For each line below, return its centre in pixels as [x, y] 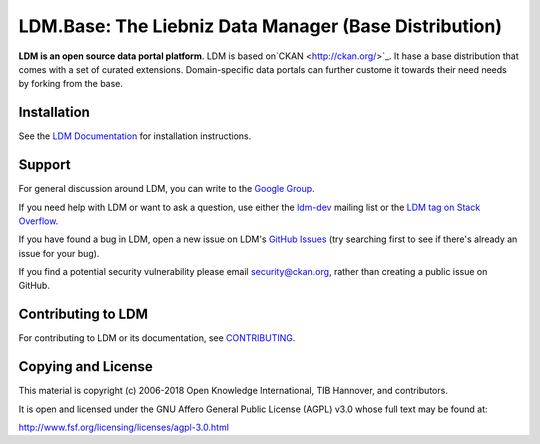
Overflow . [38, 221]
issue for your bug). [59, 253]
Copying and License [86, 366]
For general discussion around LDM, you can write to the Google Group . [166, 189]
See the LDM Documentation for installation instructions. [135, 136]
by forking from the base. [71, 84]
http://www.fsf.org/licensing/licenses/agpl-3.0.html [124, 427]
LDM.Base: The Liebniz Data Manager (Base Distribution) [260, 26]
